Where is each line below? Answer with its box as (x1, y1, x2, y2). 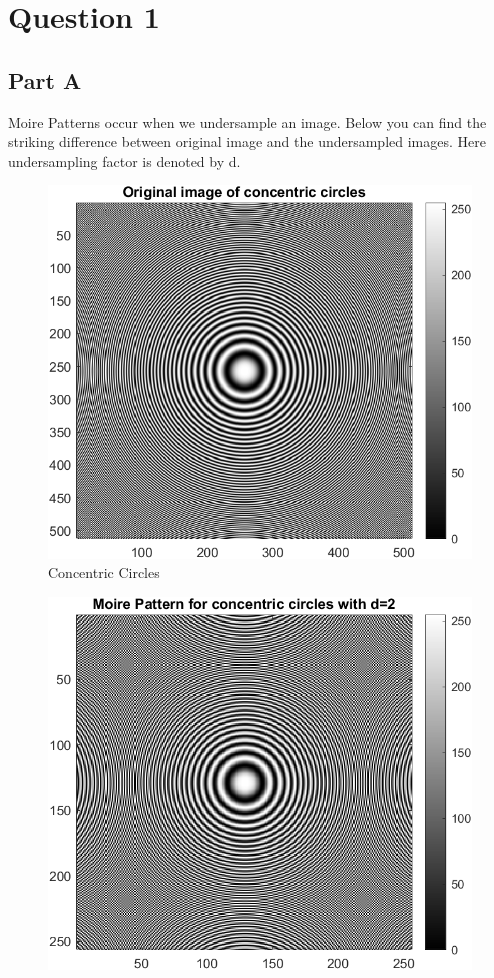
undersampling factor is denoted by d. (8, 150, 241, 171)
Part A (8, 64, 82, 95)
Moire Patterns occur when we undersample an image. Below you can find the (8, 111, 487, 132)
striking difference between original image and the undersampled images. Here (8, 131, 486, 152)
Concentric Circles (48, 562, 160, 583)
